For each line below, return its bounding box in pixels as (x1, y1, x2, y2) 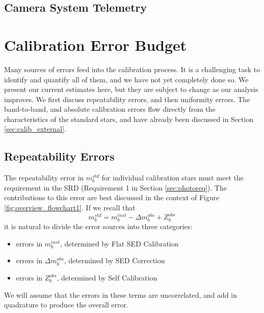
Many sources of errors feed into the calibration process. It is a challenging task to (4, 64, 260, 74)
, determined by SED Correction (64, 255, 165, 266)
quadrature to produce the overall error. (4, 299, 128, 310)
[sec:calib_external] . (4, 123, 67, 134)
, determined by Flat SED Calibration (60, 238, 179, 248)
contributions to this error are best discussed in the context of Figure (4, 192, 220, 203)
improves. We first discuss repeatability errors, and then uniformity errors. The (4, 93, 250, 104)
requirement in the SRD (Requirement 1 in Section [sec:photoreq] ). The (4, 182, 227, 193)
